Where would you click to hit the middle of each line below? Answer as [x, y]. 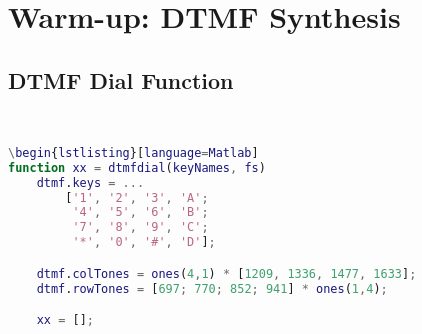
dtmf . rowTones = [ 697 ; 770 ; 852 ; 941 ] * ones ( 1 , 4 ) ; [212, 288]
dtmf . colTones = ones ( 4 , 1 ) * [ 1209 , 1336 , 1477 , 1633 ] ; [226, 273]
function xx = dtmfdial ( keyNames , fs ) [137, 167]
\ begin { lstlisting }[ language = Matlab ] [133, 152]
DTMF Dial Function [121, 79]
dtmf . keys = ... [90, 182]
